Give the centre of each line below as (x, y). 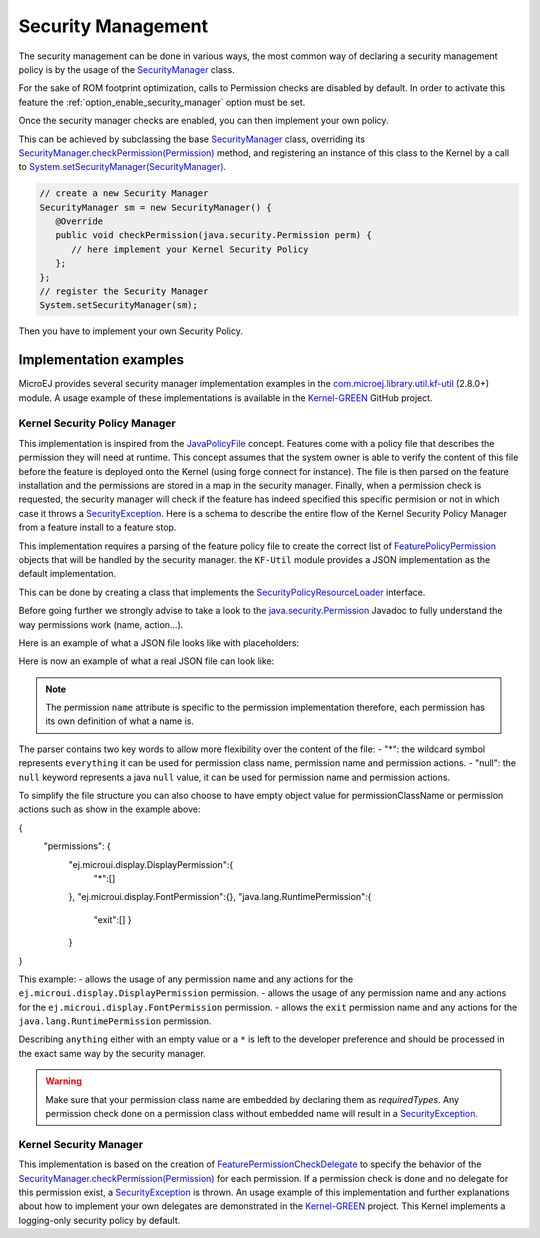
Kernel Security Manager (81, 1144)
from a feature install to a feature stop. (97, 527)
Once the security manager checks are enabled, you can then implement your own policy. (203, 121)
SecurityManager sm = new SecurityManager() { (155, 207)
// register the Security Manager (124, 291)
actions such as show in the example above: (109, 809)
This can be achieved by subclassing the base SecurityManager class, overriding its (191, 139)
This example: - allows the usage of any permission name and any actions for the (186, 979)
